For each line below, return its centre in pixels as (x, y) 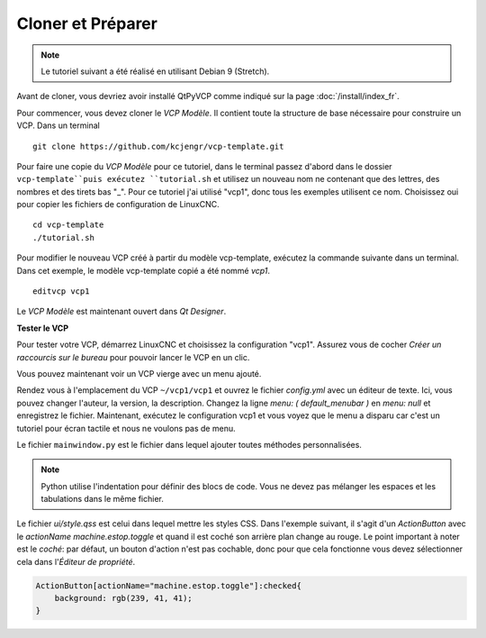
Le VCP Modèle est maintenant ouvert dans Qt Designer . (121, 312)
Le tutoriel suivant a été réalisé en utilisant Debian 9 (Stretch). (155, 71)
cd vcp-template (68, 225)
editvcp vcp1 (61, 292)
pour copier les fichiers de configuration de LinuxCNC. (118, 205)
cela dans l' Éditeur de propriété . (76, 561)
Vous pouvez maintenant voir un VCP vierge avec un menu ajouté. (139, 373)
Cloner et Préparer (87, 23)
